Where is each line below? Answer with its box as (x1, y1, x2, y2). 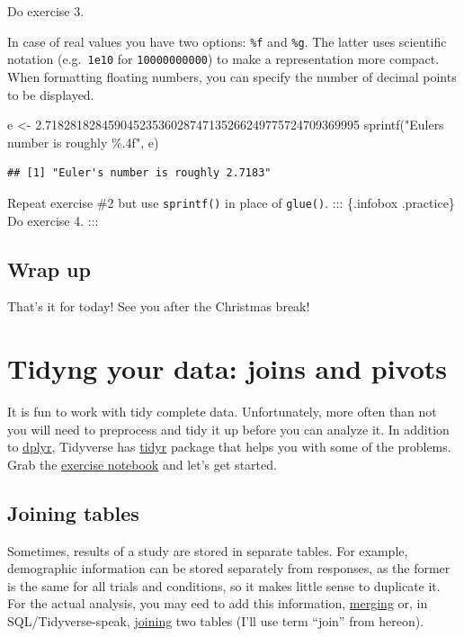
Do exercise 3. (7, 2, 85, 20)
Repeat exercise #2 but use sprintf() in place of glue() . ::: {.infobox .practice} (7, 193, 455, 211)
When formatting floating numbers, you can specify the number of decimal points (7, 67, 457, 85)
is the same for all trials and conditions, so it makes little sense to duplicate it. (7, 576, 441, 595)
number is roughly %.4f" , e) (7, 132, 159, 151)
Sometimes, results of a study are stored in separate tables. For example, (7, 541, 408, 560)
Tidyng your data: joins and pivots (7, 350, 447, 387)
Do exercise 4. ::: (7, 211, 99, 229)
